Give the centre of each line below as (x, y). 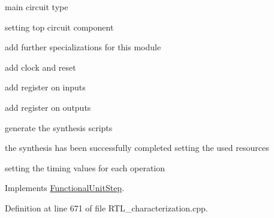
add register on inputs (45, 87)
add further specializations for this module (83, 47)
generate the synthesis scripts (59, 127)
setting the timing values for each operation (85, 167)
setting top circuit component (59, 27)
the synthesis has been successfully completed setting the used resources (137, 148)
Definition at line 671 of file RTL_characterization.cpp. (106, 208)
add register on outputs (48, 107)
